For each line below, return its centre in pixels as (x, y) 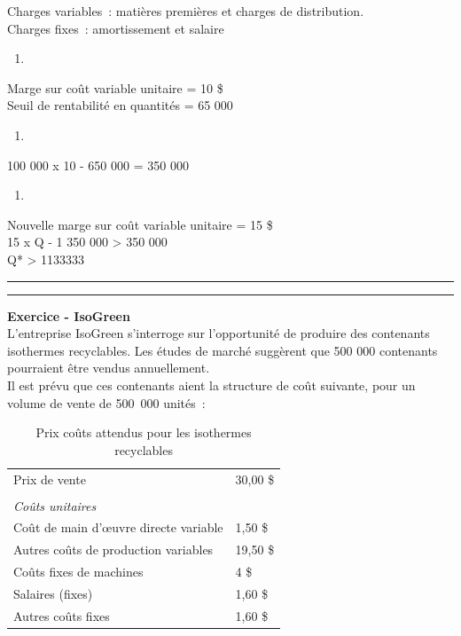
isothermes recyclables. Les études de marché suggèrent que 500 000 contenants (223, 350)
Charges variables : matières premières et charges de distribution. (186, 11)
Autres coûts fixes (62, 615)
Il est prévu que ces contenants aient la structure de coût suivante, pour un (211, 385)
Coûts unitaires (55, 505)
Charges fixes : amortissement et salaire (116, 28)
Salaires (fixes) (53, 593)
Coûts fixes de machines (78, 572)
